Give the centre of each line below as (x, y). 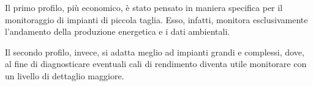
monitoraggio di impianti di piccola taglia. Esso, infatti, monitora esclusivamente (156, 19)
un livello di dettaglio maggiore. (65, 75)
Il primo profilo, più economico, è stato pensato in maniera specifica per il (144, 7)
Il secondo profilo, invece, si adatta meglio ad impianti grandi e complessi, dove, (155, 52)
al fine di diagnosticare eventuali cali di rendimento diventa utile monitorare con (156, 64)
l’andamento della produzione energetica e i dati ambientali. (118, 31)
